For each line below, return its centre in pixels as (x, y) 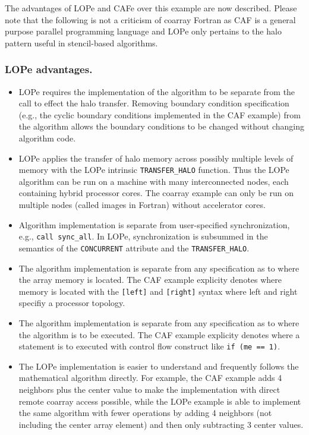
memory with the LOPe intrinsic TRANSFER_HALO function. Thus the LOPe (154, 170)
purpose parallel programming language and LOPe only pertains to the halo (143, 31)
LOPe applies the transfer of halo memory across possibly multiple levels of (156, 158)
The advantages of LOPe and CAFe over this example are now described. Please (151, 8)
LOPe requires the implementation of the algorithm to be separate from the (157, 91)
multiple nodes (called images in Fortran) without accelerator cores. (142, 204)
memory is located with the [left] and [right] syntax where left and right (158, 291)
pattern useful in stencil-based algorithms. (81, 42)
